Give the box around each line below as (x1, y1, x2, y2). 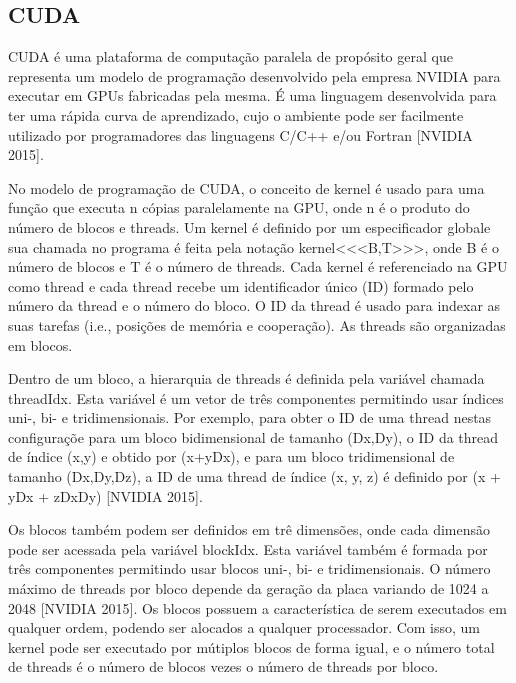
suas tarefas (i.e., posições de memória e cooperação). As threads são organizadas (8, 314, 506, 335)
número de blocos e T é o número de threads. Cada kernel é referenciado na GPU (8, 256, 508, 277)
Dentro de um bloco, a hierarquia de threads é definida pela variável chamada (8, 368, 485, 389)
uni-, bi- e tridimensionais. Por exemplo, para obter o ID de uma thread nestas (8, 407, 492, 428)
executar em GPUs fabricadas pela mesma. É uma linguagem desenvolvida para (8, 85, 497, 106)
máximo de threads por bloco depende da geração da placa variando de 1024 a (8, 578, 489, 599)
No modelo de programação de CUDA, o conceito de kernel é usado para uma (8, 177, 485, 198)
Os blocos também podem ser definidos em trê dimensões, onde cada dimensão (8, 519, 491, 540)
